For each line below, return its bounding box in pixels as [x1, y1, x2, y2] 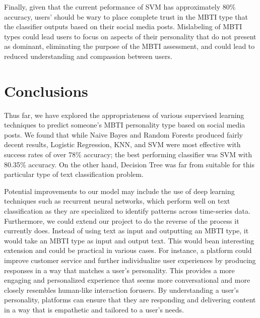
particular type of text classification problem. [4, 169, 144, 179]
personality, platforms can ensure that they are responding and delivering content [4, 294, 256, 305]
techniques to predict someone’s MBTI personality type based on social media [4, 119, 245, 130]
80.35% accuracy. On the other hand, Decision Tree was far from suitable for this [4, 159, 254, 169]
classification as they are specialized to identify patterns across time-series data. [4, 206, 250, 216]
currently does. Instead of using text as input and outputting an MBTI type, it [4, 225, 249, 236]
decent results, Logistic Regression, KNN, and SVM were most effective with [4, 139, 241, 150]
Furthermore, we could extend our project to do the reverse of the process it [4, 215, 239, 226]
